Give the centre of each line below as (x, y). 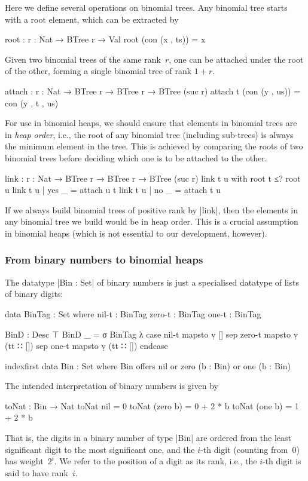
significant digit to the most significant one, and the (100, 449)
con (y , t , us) (32, 102)
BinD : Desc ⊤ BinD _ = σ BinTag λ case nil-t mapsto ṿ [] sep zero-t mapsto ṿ (152, 334)
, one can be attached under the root (236, 59)
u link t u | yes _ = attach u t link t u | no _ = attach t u (113, 190)
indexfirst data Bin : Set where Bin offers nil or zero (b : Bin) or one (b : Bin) (148, 365)
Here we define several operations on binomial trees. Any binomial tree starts (146, 7)
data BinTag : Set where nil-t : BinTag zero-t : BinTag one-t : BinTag (133, 313)
